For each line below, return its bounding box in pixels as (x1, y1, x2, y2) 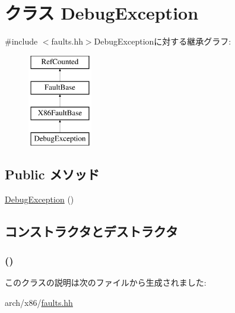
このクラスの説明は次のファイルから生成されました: (5, 276, 207, 289)
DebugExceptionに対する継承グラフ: (94, 35, 231, 48)
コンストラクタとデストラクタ (5, 222, 178, 240)
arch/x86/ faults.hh (5, 296, 73, 308)
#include (5, 35, 38, 48)
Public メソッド (5, 165, 100, 183)
